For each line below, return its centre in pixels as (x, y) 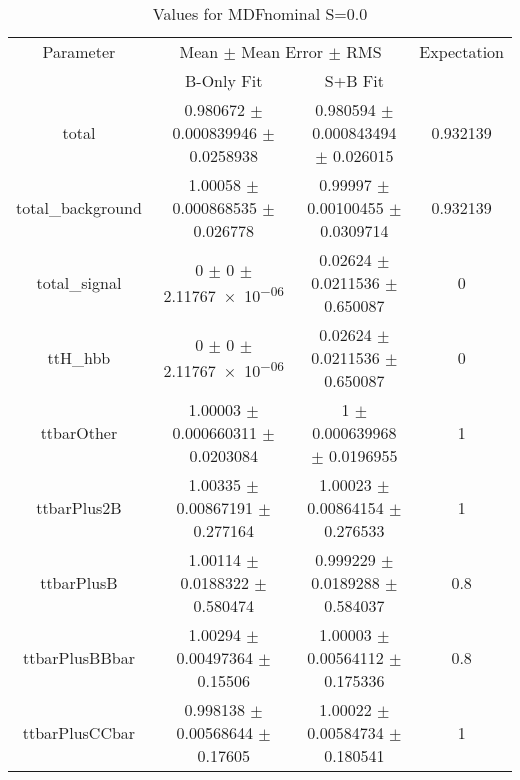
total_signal (79, 282)
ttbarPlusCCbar (79, 732)
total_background (79, 207)
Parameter (79, 51)
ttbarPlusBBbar (78, 657)
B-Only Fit (224, 80)
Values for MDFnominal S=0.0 (260, 13)
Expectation (461, 51)
